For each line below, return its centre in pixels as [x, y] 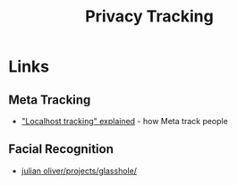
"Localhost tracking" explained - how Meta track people [125, 121]
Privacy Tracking [149, 17]
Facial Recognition [61, 149]
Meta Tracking [50, 100]
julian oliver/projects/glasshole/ [79, 171]
